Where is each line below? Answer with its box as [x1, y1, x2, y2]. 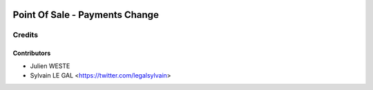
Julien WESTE [30, 62, 70, 70]
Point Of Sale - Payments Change [12, 9, 159, 21]
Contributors [12, 49, 51, 58]
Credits [12, 30, 38, 40]
